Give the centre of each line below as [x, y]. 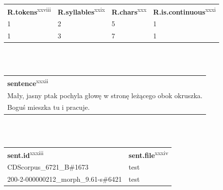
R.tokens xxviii [29, 11]
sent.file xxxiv [148, 154]
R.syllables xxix [81, 11]
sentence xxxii [28, 82]
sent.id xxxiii [26, 154]
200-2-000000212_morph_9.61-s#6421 [65, 179]
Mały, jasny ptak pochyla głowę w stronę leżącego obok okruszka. [105, 95]
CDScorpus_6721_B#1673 [48, 167]
